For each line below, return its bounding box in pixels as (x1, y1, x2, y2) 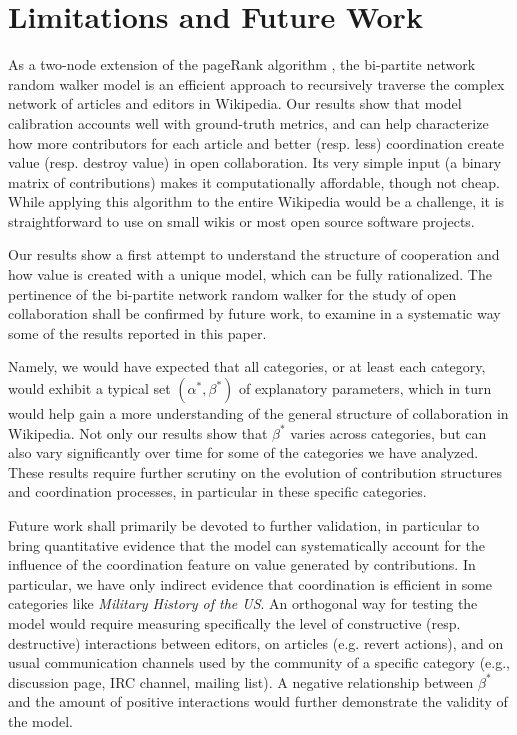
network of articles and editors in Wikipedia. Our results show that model (8, 93, 462, 114)
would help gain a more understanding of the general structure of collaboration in (8, 403, 509, 424)
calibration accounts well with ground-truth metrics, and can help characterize (8, 112, 489, 133)
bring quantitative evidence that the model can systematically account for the (8, 534, 486, 555)
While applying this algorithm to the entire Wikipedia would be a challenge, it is (8, 191, 505, 212)
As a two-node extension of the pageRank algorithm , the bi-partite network (8, 54, 476, 75)
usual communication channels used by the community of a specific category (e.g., (8, 652, 510, 673)
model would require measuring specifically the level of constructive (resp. (8, 612, 461, 633)
